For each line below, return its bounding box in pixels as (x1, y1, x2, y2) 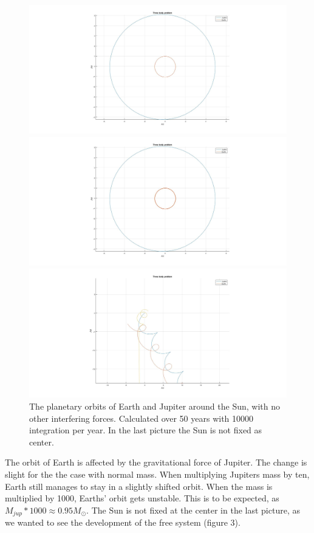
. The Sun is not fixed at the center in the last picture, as (86, 503, 300, 516)
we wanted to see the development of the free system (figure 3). (5, 516, 241, 529)
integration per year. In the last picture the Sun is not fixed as (29, 424, 262, 436)
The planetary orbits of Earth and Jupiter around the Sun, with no (29, 400, 280, 412)
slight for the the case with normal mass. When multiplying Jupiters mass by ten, (5, 467, 310, 480)
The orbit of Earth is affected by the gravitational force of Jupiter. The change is (5, 456, 307, 469)
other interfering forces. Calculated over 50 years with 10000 (29, 411, 254, 424)
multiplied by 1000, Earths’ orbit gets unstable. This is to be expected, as (5, 492, 279, 504)
